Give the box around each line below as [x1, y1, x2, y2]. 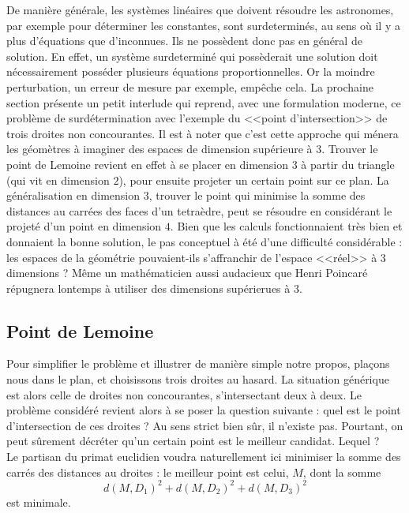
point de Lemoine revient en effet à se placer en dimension [6, 155, 288, 172]
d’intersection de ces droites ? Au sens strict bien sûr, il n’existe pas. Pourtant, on [6, 417, 403, 433]
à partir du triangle [301, 155, 395, 172]
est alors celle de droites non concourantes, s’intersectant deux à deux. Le [6, 386, 362, 403]
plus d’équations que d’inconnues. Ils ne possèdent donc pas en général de [6, 32, 362, 49]
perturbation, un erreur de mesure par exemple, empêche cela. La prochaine [6, 78, 373, 95]
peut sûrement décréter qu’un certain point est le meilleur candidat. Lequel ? [6, 432, 380, 449]
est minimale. [6, 493, 71, 510]
